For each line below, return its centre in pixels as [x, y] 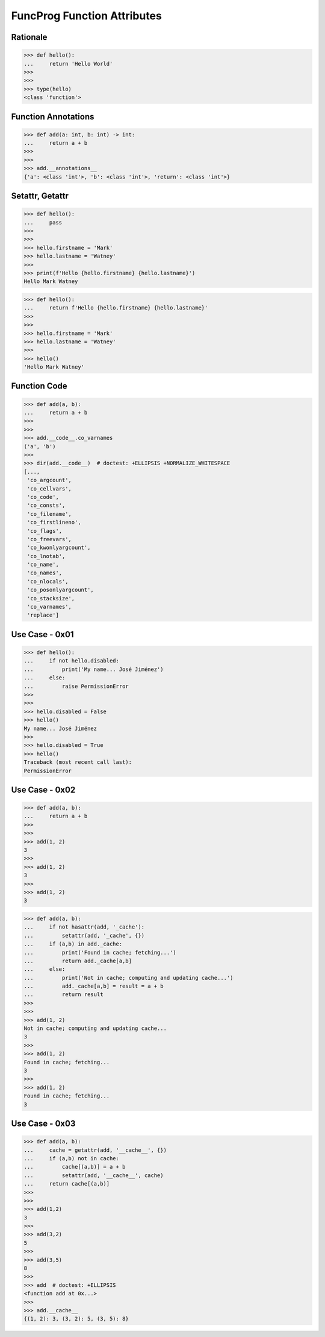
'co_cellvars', [50, 488]
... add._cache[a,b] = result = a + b [94, 986]
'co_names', [45, 573]
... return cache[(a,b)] [67, 1184]
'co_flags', [45, 531]
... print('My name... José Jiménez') [94, 669]
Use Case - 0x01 [42, 634]
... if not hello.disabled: [72, 661]
